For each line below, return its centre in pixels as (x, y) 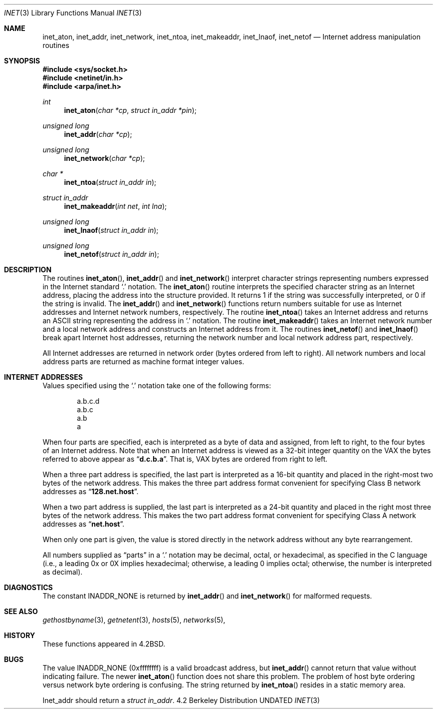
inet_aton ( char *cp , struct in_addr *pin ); (130, 110)
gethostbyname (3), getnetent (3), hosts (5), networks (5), (134, 620)
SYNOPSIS (22, 61)
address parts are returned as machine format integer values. (143, 361)
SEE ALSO (21, 611)
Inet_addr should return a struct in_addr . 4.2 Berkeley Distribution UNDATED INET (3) (181, 700)
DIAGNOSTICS (28, 587)
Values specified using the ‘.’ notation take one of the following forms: (157, 385)
